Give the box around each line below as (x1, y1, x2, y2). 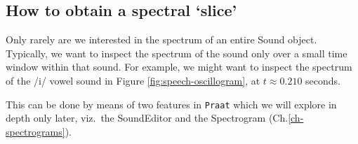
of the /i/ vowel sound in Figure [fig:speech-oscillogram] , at (6, 73, 260, 87)
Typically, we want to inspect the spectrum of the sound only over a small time (6, 45, 347, 60)
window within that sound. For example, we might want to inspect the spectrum (6, 59, 352, 74)
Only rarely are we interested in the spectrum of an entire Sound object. (6, 32, 317, 47)
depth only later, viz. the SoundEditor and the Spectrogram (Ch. (6, 110, 289, 125)
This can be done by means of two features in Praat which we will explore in (6, 96, 337, 111)
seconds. (305, 73, 340, 87)
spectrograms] (6, 124, 65, 138)
